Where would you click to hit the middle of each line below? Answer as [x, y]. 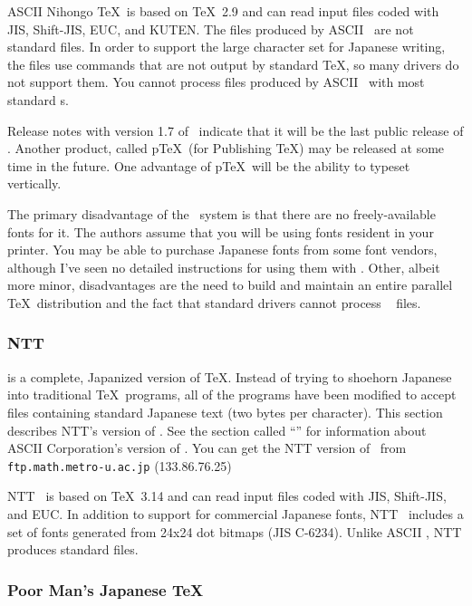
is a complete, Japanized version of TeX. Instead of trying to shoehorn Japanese [230, 376]
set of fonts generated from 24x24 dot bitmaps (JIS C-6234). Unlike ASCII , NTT [235, 531]
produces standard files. [73, 549]
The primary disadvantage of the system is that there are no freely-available [222, 213]
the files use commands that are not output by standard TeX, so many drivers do [233, 64]
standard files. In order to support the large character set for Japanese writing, [226, 47]
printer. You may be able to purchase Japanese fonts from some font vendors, [222, 250]
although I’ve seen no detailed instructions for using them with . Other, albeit [224, 267]
